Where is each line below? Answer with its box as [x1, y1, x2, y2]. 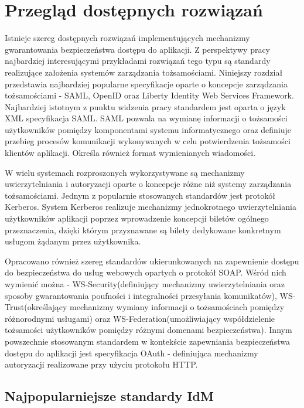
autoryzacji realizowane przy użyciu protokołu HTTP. [5, 358, 198, 370]
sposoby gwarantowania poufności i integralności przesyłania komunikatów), [5, 289, 277, 301]
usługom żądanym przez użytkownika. [5, 235, 141, 247]
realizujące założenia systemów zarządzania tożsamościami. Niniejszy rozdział [5, 66, 283, 78]
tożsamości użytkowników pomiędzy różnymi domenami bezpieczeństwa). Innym [5, 324, 292, 336]
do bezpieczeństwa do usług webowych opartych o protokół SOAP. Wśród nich [5, 266, 286, 278]
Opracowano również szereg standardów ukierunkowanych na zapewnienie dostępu [5, 254, 299, 267]
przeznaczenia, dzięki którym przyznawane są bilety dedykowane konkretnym [5, 223, 281, 236]
